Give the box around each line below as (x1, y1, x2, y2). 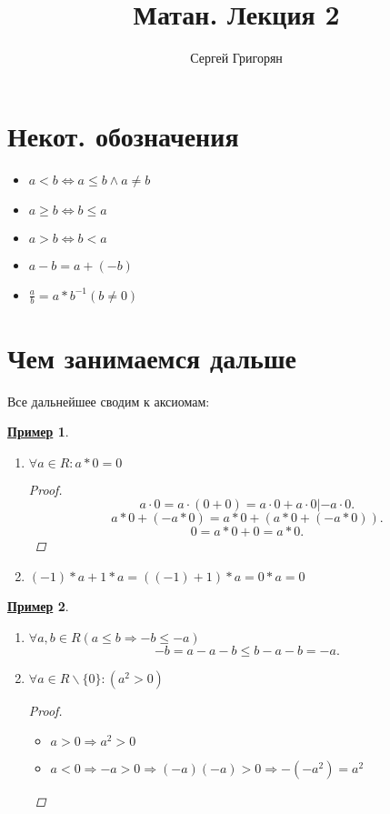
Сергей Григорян (190, 48, 283, 67)
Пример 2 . (7, 596, 69, 615)
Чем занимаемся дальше (7, 338, 296, 376)
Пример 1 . (7, 422, 69, 441)
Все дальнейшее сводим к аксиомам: (7, 391, 210, 410)
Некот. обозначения (7, 116, 239, 154)
